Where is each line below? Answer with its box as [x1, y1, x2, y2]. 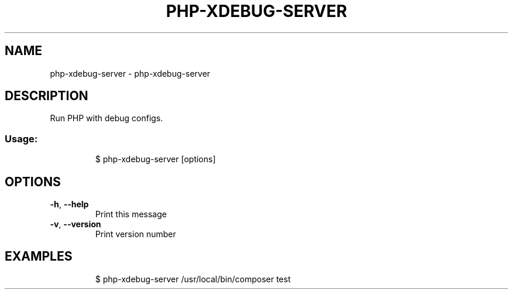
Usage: [5, 132, 38, 145]
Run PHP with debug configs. [50, 113, 163, 124]
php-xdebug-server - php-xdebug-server [50, 68, 210, 78]
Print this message [95, 209, 167, 220]
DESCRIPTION [5, 88, 88, 104]
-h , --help [50, 199, 89, 210]
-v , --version [50, 219, 101, 230]
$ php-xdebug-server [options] [95, 154, 216, 165]
